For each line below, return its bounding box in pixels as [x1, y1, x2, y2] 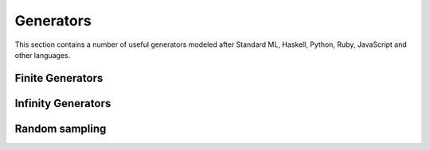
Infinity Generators [14, 96, 111, 110]
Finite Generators [14, 71, 104, 85]
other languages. [14, 50, 71, 60]
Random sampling [14, 121, 107, 135]
